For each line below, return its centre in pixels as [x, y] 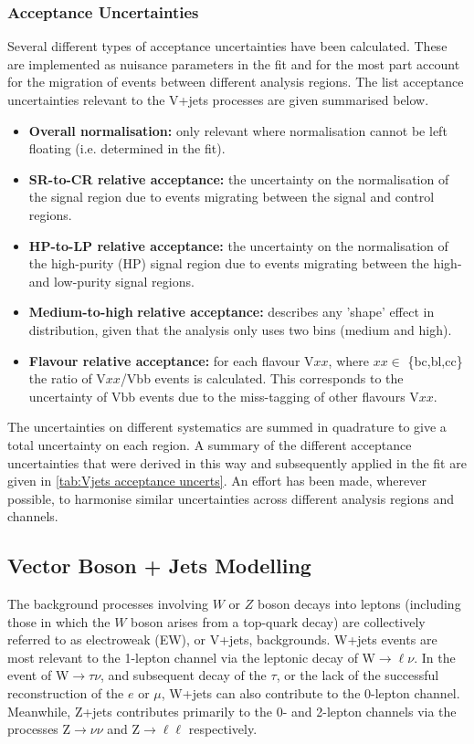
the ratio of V [67, 378]
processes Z [39, 729]
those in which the [59, 621]
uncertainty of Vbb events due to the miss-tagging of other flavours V [224, 396]
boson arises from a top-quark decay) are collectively [278, 621]
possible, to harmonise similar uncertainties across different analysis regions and [231, 498]
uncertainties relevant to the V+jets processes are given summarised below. [218, 100]
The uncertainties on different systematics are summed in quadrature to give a [227, 427]
